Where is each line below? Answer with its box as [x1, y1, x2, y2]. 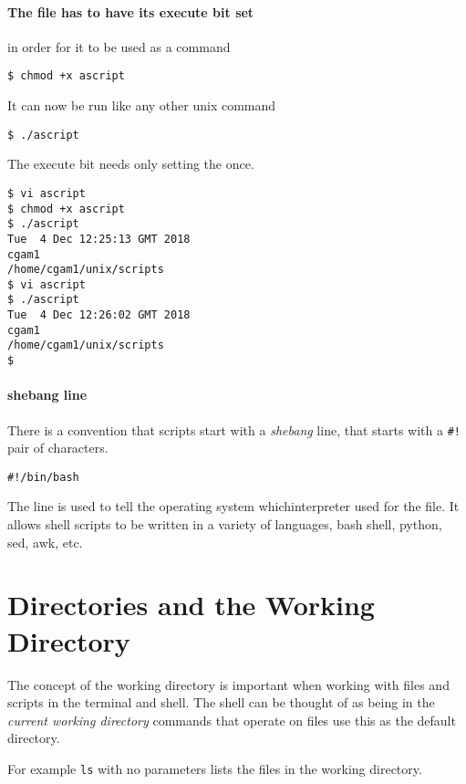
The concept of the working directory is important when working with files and [7, 674, 450, 694]
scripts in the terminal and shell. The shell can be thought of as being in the [7, 693, 435, 712]
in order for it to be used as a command [7, 37, 231, 56]
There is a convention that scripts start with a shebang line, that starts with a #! [7, 420, 461, 439]
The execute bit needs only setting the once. [7, 154, 254, 173]
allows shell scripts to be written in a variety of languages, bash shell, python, [7, 515, 442, 534]
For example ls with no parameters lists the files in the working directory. [7, 758, 422, 778]
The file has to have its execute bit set [7, 2, 254, 21]
